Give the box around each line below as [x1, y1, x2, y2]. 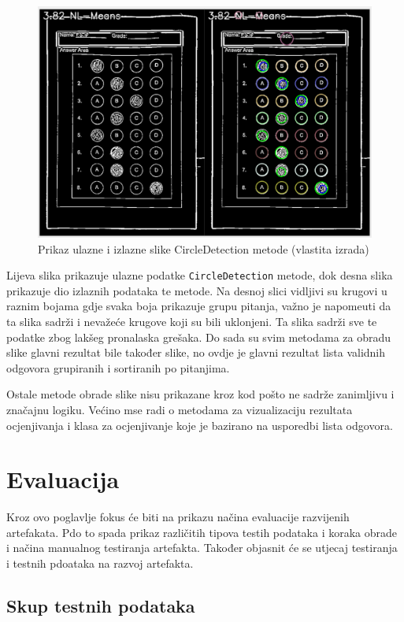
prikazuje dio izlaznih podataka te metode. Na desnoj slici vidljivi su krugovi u [6, 282, 387, 298]
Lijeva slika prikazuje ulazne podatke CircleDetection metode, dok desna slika [6, 267, 393, 283]
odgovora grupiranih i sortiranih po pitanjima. [6, 359, 230, 376]
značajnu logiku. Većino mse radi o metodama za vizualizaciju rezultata [6, 401, 353, 417]
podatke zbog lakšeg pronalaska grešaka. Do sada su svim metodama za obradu [6, 328, 391, 345]
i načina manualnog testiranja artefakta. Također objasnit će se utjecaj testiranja [6, 539, 398, 556]
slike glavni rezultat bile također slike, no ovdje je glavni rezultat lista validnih [6, 344, 386, 361]
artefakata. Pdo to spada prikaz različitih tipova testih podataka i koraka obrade [6, 524, 398, 540]
